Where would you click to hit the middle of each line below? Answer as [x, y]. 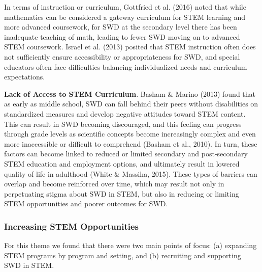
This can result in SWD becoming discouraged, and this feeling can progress [123, 124]
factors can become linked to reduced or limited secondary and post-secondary [126, 154]
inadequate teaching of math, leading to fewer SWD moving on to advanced [122, 36]
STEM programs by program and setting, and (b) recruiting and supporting [123, 255]
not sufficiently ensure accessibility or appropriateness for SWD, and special [122, 56]
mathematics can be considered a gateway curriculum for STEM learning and [125, 17]
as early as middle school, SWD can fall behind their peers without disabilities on [131, 104]
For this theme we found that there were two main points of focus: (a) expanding [130, 245]
